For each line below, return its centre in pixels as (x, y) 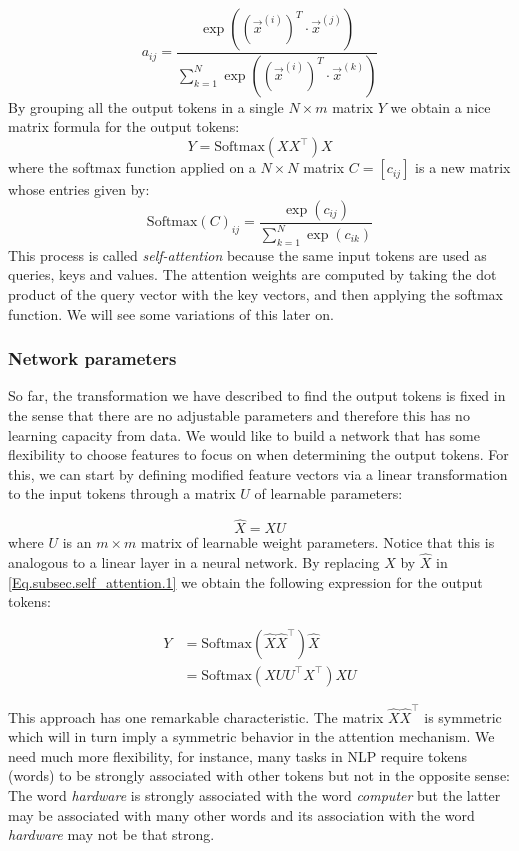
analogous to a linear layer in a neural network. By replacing (194, 562)
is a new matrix (463, 167)
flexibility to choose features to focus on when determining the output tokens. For (258, 454)
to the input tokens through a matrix (122, 493)
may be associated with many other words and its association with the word (241, 814)
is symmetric (463, 716)
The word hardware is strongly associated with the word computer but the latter (254, 794)
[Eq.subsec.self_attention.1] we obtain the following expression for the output (245, 581)
